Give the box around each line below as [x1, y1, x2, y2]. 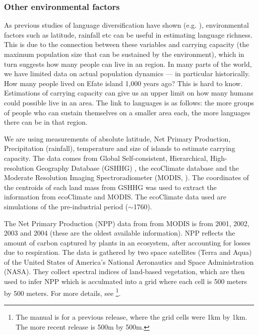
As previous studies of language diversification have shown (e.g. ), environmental [4, 20, 249, 30]
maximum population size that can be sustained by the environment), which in [4, 49, 245, 59]
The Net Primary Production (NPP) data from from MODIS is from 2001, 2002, [4, 218, 250, 228]
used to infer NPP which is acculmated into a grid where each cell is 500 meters [4, 276, 247, 287]
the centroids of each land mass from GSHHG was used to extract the [4, 182, 217, 192]
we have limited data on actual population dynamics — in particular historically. [4, 68, 250, 79]
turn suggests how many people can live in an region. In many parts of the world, [4, 58, 252, 69]
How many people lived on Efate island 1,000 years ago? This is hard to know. [4, 78, 243, 88]
